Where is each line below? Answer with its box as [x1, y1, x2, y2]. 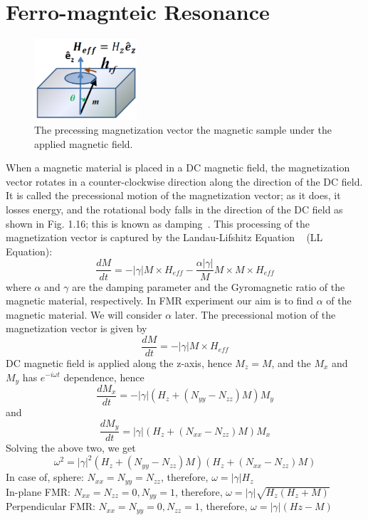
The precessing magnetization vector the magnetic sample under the [34, 122, 332, 137]
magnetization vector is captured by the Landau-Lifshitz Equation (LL [6, 230, 323, 245]
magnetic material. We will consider [6, 307, 162, 322]
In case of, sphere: [6, 469, 84, 484]
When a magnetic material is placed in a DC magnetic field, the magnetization [6, 160, 350, 175]
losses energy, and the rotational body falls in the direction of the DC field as [6, 202, 343, 217]
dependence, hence [63, 369, 144, 384]
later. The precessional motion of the [174, 307, 336, 322]
